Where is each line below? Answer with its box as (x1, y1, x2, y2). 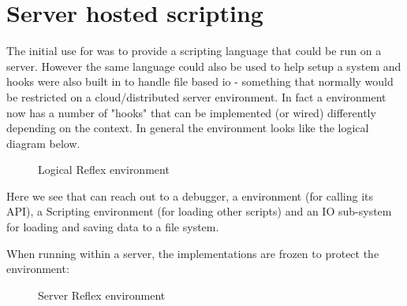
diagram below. (6, 135, 80, 151)
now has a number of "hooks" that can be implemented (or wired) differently (6, 104, 376, 120)
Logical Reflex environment (38, 161, 170, 178)
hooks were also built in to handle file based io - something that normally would (6, 73, 394, 90)
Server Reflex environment (38, 286, 166, 303)
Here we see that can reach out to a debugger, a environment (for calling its (6, 187, 374, 204)
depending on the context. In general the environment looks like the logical (6, 120, 369, 136)
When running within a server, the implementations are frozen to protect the (6, 245, 379, 261)
